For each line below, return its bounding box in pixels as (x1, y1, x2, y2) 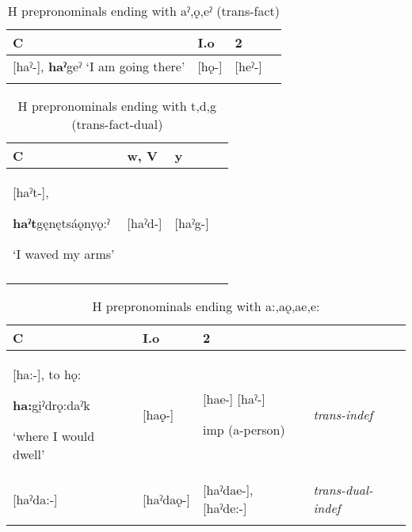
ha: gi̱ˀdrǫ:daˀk (13, 396, 90, 414)
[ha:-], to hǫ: (13, 365, 82, 383)
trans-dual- (313, 481, 373, 499)
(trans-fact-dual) (71, 115, 163, 133)
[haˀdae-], (203, 481, 254, 499)
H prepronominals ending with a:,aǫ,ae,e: (92, 297, 320, 315)
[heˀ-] (235, 57, 262, 75)
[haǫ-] (143, 405, 174, 424)
